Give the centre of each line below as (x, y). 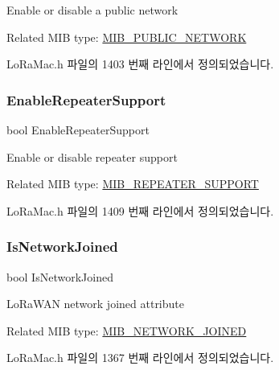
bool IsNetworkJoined (60, 276)
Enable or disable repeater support (92, 156)
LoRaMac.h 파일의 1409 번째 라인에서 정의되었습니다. (140, 210)
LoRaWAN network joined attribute (95, 304)
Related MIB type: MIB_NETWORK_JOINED (127, 330)
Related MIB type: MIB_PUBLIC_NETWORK (127, 37)
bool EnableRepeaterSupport (78, 129)
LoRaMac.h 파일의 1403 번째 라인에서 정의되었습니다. (140, 64)
